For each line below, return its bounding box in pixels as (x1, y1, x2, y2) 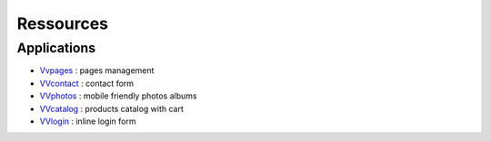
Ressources (16, 14, 109, 33)
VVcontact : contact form (39, 78, 135, 89)
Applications (16, 40, 95, 56)
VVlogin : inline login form (39, 116, 136, 127)
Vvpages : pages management (39, 65, 155, 76)
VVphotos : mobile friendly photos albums (39, 90, 197, 101)
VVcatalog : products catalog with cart (39, 103, 184, 114)
